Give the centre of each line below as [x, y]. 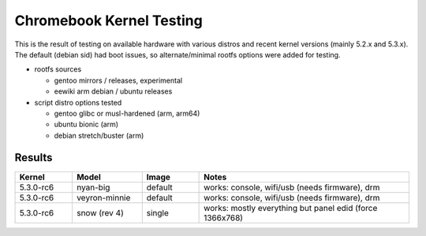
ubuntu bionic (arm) [86, 124]
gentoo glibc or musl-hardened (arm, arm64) [127, 113]
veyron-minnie [103, 197]
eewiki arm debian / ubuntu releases [113, 91]
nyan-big [93, 187]
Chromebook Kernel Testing [108, 20]
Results [34, 158]
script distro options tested [78, 102]
